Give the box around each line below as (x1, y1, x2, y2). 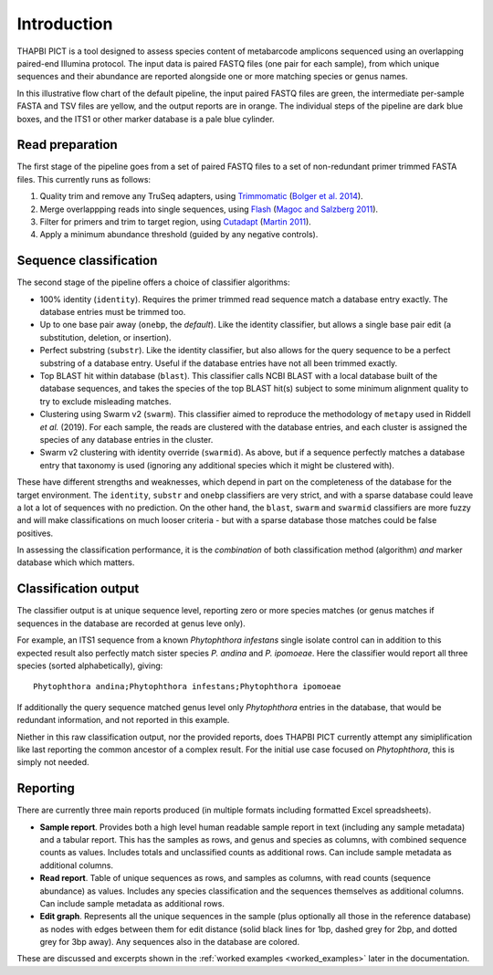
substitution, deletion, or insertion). (39, 331, 173, 342)
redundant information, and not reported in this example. (16, 715, 230, 726)
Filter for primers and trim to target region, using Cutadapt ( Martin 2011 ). (39, 215, 312, 227)
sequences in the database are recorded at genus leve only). (16, 617, 246, 629)
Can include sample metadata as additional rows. (39, 897, 226, 908)
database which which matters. (16, 557, 135, 568)
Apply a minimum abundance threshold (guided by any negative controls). (39, 229, 319, 240)
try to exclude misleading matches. (39, 395, 172, 406)
